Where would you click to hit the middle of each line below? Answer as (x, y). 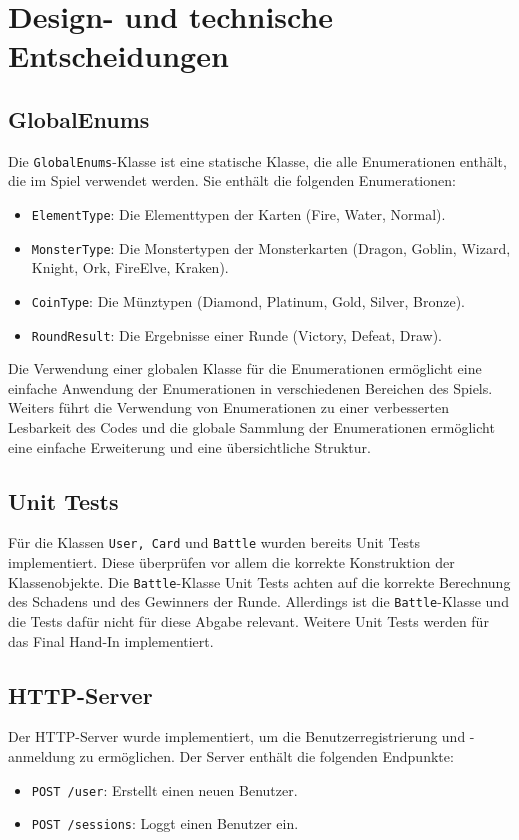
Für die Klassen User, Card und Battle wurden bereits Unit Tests (214, 542)
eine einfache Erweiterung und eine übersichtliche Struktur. (189, 446)
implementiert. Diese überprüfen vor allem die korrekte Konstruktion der (231, 562)
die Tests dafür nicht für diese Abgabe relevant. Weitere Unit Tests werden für (248, 620)
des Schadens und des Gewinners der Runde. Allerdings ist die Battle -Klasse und (258, 601)
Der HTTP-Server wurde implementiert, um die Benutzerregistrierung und (237, 736)
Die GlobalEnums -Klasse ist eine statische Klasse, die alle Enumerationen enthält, (257, 160)
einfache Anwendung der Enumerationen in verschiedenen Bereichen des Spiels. (250, 387)
